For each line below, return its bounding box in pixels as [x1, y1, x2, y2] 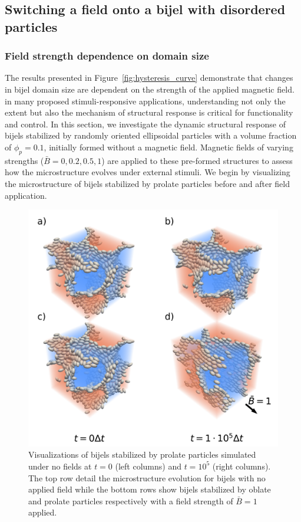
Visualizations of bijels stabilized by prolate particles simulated [28, 448, 256, 461]
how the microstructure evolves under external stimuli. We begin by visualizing [5, 166, 290, 178]
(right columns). [212, 459, 271, 472]
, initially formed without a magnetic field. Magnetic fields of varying [44, 140, 293, 153]
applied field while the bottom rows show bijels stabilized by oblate [28, 483, 271, 495]
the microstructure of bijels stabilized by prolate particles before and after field [5, 177, 290, 189]
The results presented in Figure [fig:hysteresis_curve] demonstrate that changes [5, 71, 293, 84]
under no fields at [28, 459, 92, 472]
